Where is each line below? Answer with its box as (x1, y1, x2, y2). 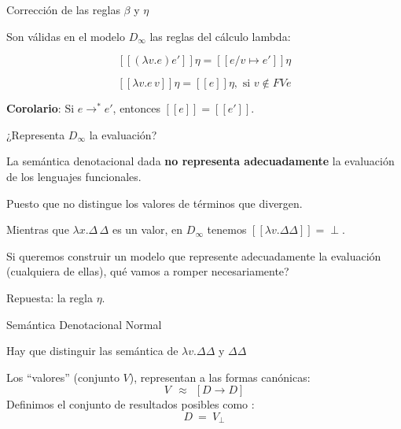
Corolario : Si (6, 100, 75, 116)
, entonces (112, 100, 160, 116)
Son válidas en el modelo (6, 28, 125, 44)
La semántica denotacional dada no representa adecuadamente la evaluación (6, 153, 395, 169)
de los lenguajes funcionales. (6, 168, 142, 184)
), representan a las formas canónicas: (129, 368, 311, 385)
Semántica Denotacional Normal (6, 316, 162, 332)
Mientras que (6, 221, 69, 238)
